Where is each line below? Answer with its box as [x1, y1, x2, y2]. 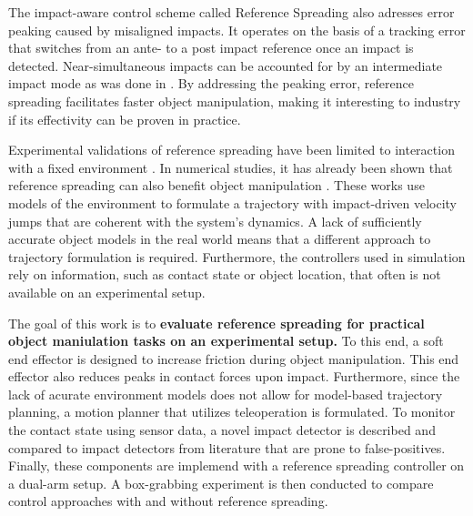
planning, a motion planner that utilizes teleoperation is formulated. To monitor [8, 402, 456, 421]
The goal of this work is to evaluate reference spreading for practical [8, 313, 425, 332]
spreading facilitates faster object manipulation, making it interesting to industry [8, 91, 461, 110]
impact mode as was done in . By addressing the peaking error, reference [8, 74, 414, 93]
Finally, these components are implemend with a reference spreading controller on [8, 456, 465, 475]
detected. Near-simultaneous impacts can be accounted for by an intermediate [8, 56, 443, 75]
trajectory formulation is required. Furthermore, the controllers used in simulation [8, 247, 466, 266]
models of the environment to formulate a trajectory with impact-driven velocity [8, 193, 457, 212]
